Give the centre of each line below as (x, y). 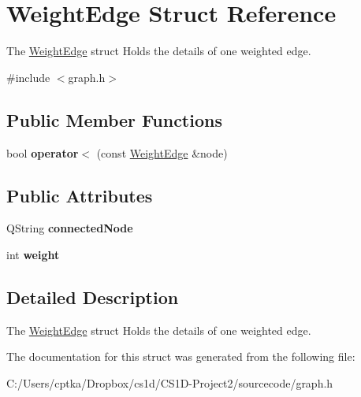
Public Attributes (80, 195)
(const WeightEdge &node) (162, 152)
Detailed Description (93, 297)
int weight (33, 254)
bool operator (43, 152)
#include (28, 77)
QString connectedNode (70, 228)
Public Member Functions (114, 119)
